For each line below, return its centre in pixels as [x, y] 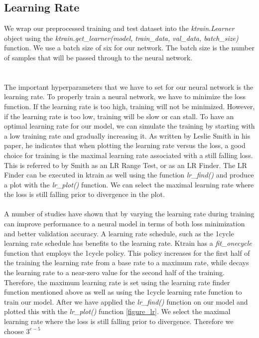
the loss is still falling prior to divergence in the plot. [84, 194]
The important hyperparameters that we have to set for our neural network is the [129, 86]
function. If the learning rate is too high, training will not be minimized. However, [129, 106]
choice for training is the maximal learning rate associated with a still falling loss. [129, 155]
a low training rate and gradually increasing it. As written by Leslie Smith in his [127, 135]
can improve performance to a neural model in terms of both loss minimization [125, 224]
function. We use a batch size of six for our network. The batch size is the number [129, 48]
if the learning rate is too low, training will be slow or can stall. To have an [119, 116]
